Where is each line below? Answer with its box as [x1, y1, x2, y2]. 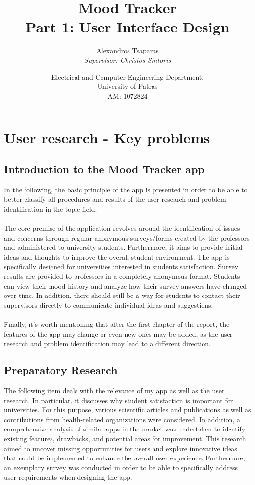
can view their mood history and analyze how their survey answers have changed [4, 280, 247, 291]
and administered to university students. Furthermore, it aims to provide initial [4, 242, 243, 252]
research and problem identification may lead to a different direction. [4, 338, 211, 349]
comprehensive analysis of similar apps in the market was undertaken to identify [4, 424, 246, 434]
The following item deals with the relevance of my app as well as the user [4, 385, 225, 395]
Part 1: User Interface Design [25, 17, 229, 37]
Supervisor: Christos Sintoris [84, 54, 171, 65]
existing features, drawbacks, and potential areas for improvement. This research [4, 433, 246, 443]
